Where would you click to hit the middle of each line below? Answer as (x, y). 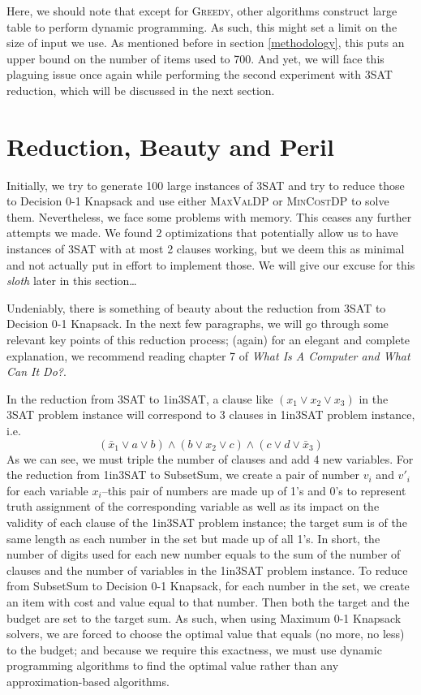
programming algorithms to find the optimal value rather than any (173, 665)
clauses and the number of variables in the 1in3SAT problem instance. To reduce (207, 570)
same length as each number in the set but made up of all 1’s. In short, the (193, 538)
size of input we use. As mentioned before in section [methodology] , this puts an (206, 43)
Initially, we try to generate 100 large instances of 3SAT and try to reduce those (206, 185)
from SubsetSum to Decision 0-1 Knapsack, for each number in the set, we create (208, 586)
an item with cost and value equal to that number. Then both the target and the (208, 601)
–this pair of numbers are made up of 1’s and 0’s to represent (254, 490)
